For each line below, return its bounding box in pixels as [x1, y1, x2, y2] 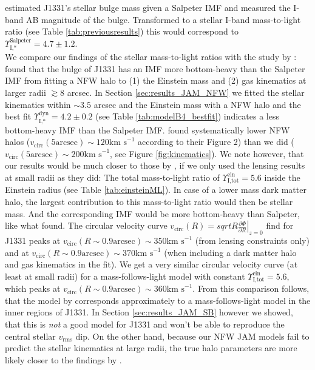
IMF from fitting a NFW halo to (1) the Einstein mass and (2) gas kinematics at [5, 74, 307, 87]
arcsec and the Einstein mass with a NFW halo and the [93, 98, 301, 110]
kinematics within [5, 98, 71, 110]
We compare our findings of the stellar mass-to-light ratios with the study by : [5, 50, 297, 63]
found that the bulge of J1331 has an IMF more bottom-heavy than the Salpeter [5, 62, 305, 75]
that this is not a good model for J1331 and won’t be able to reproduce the [5, 318, 285, 331]
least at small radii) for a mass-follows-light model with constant [5, 269, 245, 282]
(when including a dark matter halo [164, 246, 297, 258]
